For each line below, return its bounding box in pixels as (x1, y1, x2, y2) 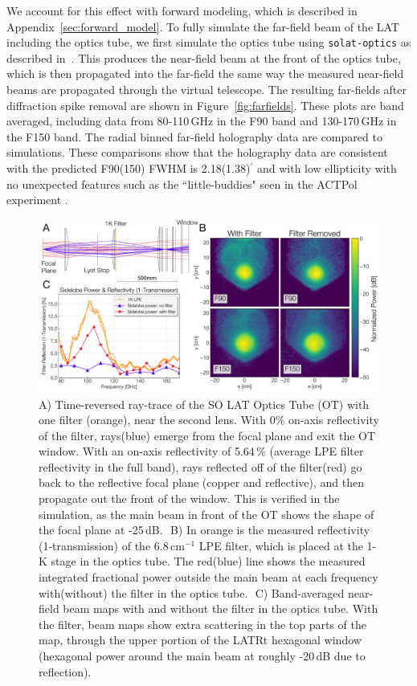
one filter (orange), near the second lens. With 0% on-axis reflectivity (39, 411, 379, 428)
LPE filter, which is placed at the (198, 537, 363, 553)
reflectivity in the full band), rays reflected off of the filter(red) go (39, 458, 362, 475)
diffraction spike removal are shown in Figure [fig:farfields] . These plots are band (6, 96, 404, 113)
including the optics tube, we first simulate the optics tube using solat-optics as (6, 34, 411, 51)
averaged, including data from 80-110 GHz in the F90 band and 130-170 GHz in (6, 112, 397, 129)
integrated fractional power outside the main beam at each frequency (39, 569, 378, 586)
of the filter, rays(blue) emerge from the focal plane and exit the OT (39, 427, 376, 443)
